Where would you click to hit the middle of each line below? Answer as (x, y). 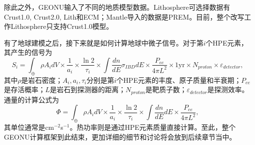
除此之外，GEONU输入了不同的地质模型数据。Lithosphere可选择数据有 (117, 7)
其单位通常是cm (29, 127)
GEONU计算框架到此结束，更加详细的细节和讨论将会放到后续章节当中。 (120, 136)
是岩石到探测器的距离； (88, 89)
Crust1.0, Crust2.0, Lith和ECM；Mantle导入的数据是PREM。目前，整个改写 (124, 16)
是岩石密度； (42, 80)
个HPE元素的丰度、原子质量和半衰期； (179, 80)
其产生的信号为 (28, 52)
